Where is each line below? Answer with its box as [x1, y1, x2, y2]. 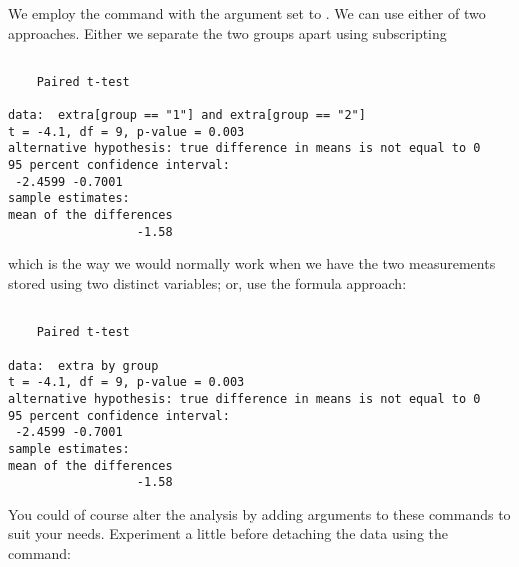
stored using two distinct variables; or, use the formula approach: [8, 273, 407, 293]
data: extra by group [8, 358, 159, 373]
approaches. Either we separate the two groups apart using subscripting [8, 22, 447, 43]
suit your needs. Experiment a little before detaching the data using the [8, 523, 449, 544]
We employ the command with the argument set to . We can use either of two [8, 3, 486, 23]
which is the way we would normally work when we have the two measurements [8, 253, 496, 274]
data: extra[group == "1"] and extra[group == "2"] [8, 108, 366, 123]
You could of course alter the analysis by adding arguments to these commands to [8, 503, 511, 524]
